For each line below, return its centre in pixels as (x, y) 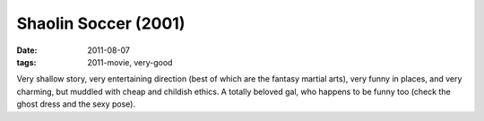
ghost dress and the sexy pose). (76, 104)
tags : (26, 62)
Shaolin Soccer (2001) (101, 23)
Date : (27, 50)
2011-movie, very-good (130, 62)
